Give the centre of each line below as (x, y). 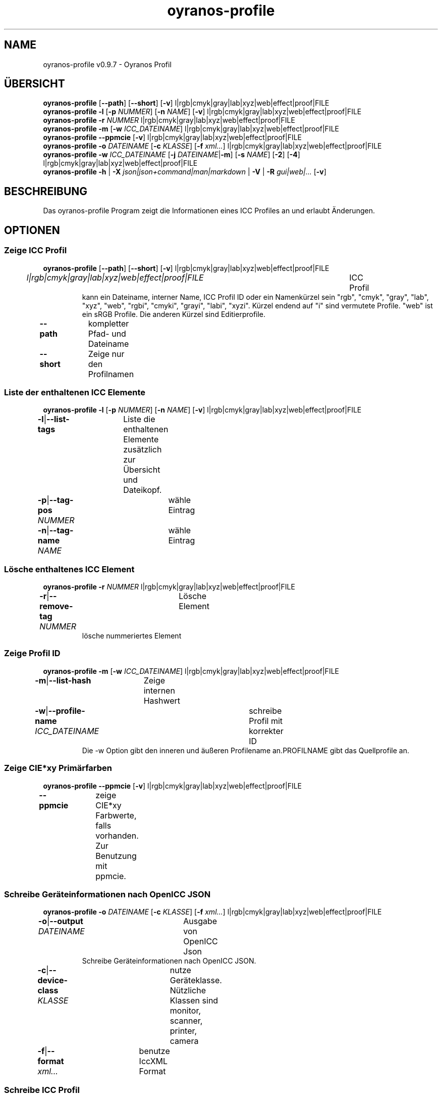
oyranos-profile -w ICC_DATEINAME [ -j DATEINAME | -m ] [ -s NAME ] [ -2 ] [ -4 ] (172, 155)
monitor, (185, 1011)
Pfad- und (107, 333)
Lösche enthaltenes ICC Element (69, 569)
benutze (154, 1051)
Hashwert (162, 700)
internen (159, 690)
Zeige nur (106, 354)
